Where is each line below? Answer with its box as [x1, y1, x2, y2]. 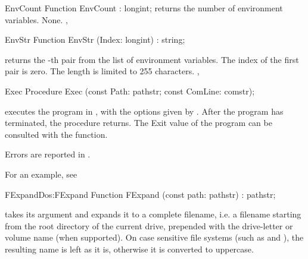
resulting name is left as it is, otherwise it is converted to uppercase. [5, 242, 254, 255]
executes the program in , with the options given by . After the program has [5, 105, 284, 117]
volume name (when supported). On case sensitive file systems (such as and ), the [5, 231, 304, 244]
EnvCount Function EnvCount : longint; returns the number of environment [5, 2, 283, 14]
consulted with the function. [5, 128, 108, 140]
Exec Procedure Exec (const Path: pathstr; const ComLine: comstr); [5, 84, 255, 97]
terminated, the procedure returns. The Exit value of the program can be [5, 116, 272, 129]
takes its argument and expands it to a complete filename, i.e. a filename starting [5, 208, 301, 220]
